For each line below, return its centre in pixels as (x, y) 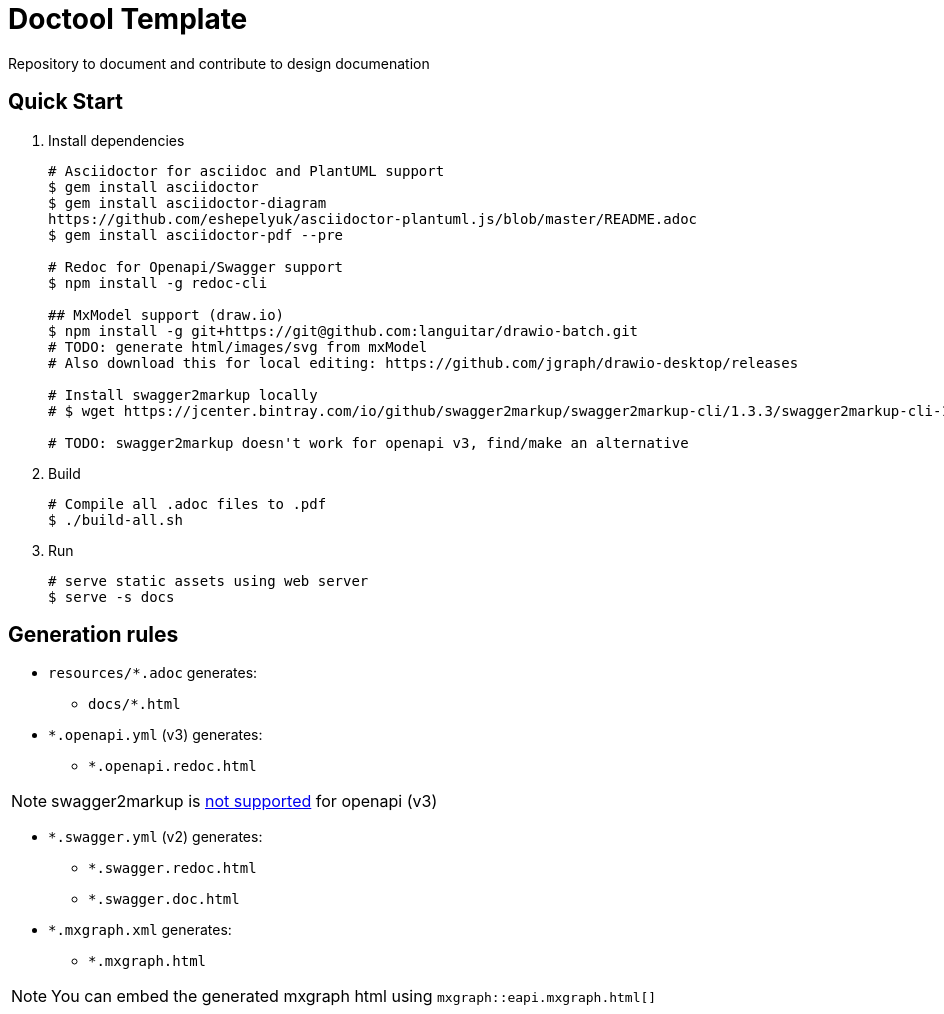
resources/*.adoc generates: (153, 673)
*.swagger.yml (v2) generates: (155, 837)
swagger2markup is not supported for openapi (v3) (244, 801)
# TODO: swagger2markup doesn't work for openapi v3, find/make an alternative (368, 442)
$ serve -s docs (111, 596)
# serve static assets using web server (208, 580)
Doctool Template (128, 19)
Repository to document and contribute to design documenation (219, 63)
